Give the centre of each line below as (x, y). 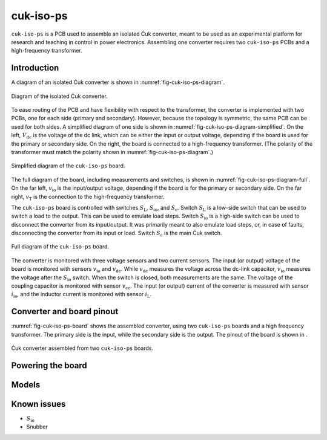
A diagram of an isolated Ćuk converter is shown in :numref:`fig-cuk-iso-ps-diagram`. (118, 82)
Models (26, 385)
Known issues (38, 404)
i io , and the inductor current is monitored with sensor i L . (81, 295)
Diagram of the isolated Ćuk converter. (60, 96)
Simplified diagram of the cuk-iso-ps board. (68, 166)
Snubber (37, 427)
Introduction (35, 68)
